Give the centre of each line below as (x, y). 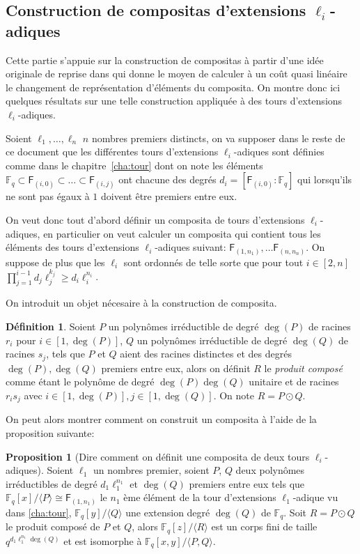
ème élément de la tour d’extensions (200, 497)
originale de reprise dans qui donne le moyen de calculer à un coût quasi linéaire (177, 74)
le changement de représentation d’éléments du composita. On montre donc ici (173, 87)
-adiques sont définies (279, 152)
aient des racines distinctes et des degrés (206, 354)
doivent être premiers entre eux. (169, 196)
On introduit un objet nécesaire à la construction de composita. (141, 303)
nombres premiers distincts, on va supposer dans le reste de (218, 138)
